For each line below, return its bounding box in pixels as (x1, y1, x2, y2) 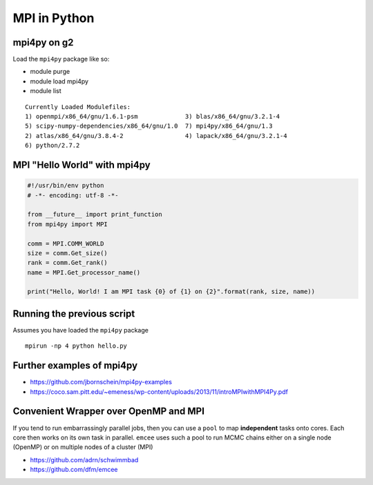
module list (30, 87, 61, 95)
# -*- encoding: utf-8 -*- (27, 191, 119, 199)
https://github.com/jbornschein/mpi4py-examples (30, 378, 173, 386)
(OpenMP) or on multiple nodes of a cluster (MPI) (12, 443, 153, 451)
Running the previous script (12, 308, 135, 319)
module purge (30, 68, 70, 76)
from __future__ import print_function (27, 210, 162, 219)
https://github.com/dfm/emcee (30, 466, 118, 474)
